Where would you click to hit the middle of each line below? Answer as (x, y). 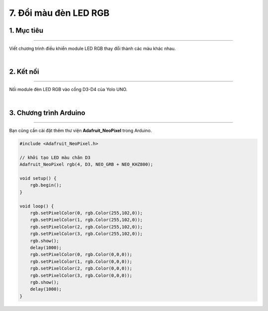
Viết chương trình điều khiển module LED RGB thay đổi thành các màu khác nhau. (93, 48)
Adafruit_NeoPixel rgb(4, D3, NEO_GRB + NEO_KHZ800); (86, 164)
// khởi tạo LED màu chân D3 (55, 157)
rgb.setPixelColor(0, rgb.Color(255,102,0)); (86, 213)
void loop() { (37, 206)
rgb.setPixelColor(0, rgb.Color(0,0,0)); (81, 255)
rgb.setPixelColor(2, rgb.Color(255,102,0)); (86, 227)
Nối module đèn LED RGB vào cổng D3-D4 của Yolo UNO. (68, 90)
